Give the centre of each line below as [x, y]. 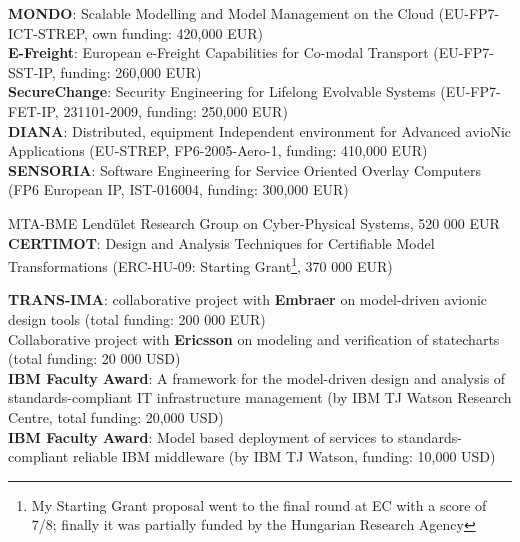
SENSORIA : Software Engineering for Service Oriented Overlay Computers [244, 169]
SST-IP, [32, 71]
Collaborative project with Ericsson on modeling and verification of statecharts [254, 338]
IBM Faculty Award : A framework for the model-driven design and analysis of [257, 377]
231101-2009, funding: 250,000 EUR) [175, 110]
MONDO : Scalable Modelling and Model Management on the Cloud [221, 13]
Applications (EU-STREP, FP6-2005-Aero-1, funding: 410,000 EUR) [218, 150]
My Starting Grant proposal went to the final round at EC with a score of [259, 504]
